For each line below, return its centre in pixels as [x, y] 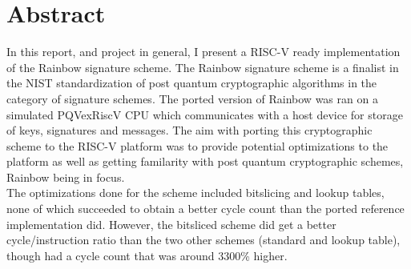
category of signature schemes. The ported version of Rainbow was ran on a [192, 98]
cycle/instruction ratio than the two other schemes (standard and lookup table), [203, 240]
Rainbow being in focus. [66, 177]
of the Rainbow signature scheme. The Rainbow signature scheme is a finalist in [203, 67]
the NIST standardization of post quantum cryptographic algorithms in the [192, 83]
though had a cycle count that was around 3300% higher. [147, 255]
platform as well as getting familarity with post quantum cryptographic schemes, [205, 161]
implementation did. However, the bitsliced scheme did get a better [171, 224]
